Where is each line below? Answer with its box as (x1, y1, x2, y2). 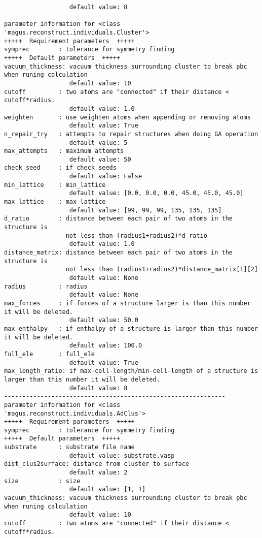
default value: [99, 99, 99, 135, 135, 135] (69, 206, 222, 214)
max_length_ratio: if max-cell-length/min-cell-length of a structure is (4, 367, 258, 375)
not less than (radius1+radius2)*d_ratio (65, 232, 207, 239)
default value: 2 (69, 469, 128, 477)
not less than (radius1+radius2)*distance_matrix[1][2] (65, 266, 258, 273)
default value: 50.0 (69, 317, 138, 324)
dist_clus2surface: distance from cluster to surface (4, 460, 190, 468)
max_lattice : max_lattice (4, 198, 106, 206)
